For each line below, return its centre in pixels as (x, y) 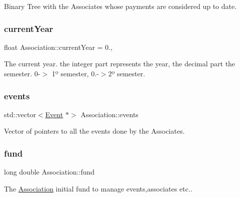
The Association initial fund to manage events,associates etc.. (98, 188)
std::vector (20, 114)
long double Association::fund (49, 172)
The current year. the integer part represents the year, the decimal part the (120, 64)
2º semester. (127, 73)
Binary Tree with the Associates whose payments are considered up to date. (120, 6)
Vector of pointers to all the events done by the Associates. (94, 131)
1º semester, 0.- (75, 73)
